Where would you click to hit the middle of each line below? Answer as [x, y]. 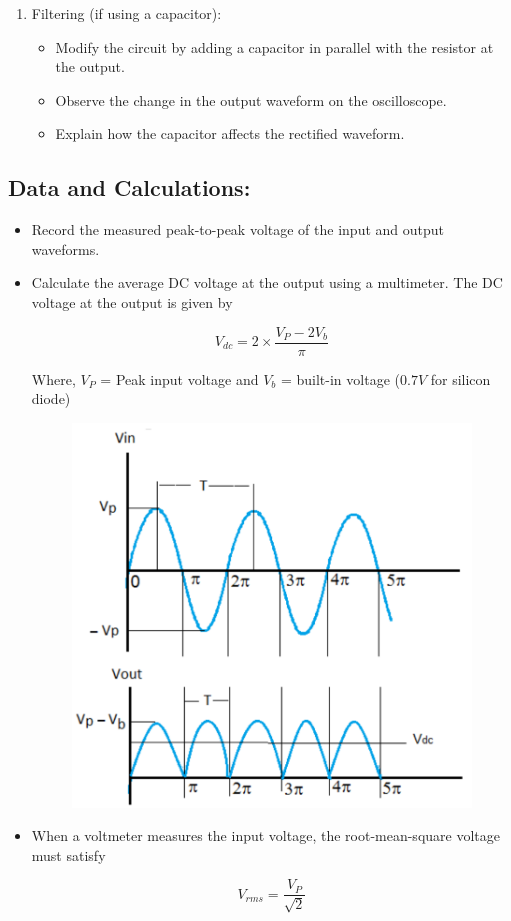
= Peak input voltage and [179, 378]
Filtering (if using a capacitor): [126, 13]
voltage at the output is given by [132, 301]
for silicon [460, 378]
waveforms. [65, 248]
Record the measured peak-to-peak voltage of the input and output [237, 229]
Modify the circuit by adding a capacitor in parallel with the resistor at [274, 46]
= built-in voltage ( [340, 378]
